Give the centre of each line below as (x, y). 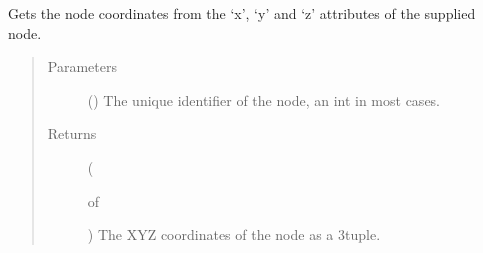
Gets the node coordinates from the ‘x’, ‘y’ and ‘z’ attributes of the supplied (242, 13)
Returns (72, 133)
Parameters (82, 66)
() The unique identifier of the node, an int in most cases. (264, 99)
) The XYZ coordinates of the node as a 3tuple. (234, 234)
